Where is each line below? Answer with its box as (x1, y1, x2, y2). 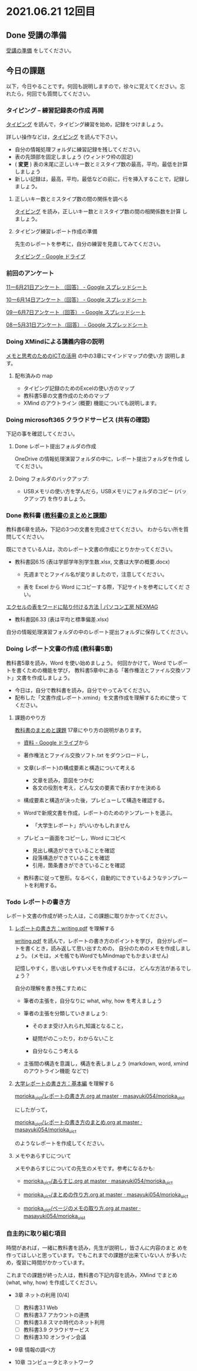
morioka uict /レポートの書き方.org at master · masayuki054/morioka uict (14, 1092, 185, 1101)
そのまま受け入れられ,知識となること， (32, 1022, 126, 1029)
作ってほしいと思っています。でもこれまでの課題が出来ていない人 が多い (6, 1251, 182, 1258)
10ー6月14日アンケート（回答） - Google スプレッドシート (6, 296, 148, 304)
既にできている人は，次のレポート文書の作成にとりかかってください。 (6, 546, 176, 553)
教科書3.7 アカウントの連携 (23, 1311, 89, 1318)
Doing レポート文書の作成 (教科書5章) (6, 644, 113, 653)
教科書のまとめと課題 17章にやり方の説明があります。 (14, 727, 145, 734)
